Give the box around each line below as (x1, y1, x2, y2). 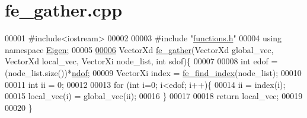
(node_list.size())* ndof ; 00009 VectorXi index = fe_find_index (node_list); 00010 (5, 66, 302, 78)
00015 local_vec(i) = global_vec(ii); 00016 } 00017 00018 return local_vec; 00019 (5, 90, 303, 102)
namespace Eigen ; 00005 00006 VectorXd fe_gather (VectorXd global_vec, (5, 43, 274, 55)
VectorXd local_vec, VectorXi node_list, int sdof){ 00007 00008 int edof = (5, 55, 278, 67)
